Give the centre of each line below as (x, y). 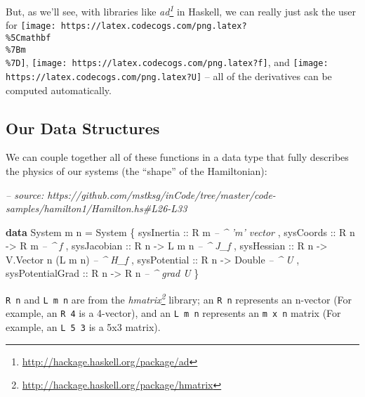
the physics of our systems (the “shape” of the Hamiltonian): (137, 170)
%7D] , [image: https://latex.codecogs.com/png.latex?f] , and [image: (167, 62)
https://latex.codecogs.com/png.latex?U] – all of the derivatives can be (169, 76)
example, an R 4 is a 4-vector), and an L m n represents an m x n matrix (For (173, 313)
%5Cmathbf (28, 38)
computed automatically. (59, 90)
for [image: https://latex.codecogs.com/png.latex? (126, 25)
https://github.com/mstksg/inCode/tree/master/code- (161, 194)
